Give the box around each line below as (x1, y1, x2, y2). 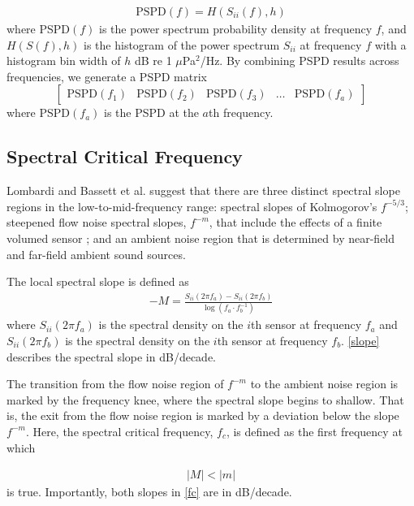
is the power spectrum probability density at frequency (99, 20, 373, 37)
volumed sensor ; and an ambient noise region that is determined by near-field (6, 229, 395, 246)
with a (374, 36, 407, 53)
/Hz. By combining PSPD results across (200, 52, 399, 69)
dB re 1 (134, 52, 172, 69)
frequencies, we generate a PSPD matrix (6, 67, 207, 84)
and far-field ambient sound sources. (6, 245, 186, 262)
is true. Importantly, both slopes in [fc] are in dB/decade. (6, 483, 292, 500)
